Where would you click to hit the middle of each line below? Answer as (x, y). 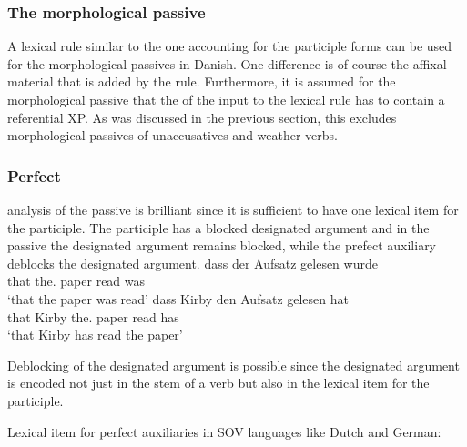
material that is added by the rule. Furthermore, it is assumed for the (202, 81)
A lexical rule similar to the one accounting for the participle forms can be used (230, 46)
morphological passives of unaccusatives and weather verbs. (173, 135)
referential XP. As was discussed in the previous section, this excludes (202, 117)
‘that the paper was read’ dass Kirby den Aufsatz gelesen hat (178, 298)
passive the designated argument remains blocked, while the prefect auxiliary (222, 245)
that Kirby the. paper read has (93, 316)
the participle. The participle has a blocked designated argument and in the (218, 227)
